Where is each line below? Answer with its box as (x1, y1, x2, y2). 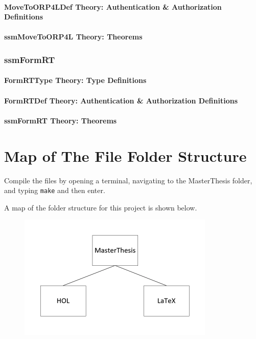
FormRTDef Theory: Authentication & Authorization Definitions (4, 95, 238, 105)
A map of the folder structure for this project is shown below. (4, 202, 197, 213)
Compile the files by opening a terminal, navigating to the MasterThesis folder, (4, 175, 252, 185)
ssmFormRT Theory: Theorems (4, 115, 117, 125)
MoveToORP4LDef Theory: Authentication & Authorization (4, 1, 222, 12)
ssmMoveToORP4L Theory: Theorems (4, 31, 143, 42)
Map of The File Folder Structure (4, 145, 247, 166)
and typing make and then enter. (4, 185, 105, 196)
